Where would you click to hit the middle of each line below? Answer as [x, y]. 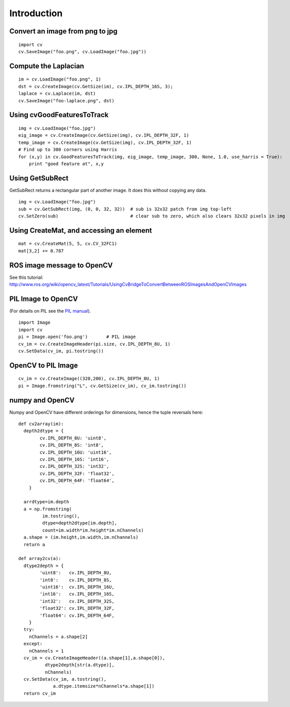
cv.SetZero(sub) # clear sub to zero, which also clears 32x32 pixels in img [152, 216]
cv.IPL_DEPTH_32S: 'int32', [74, 467]
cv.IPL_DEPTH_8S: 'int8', [72, 445]
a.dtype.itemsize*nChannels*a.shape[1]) [103, 686]
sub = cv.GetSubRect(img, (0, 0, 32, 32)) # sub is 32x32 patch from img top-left [125, 209]
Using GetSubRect [39, 178]
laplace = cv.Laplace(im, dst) [57, 94]
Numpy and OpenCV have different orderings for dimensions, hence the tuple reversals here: [106, 412]
